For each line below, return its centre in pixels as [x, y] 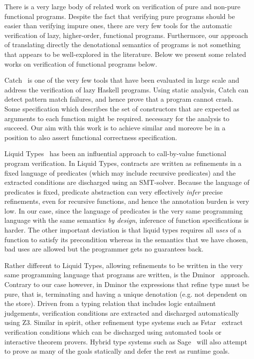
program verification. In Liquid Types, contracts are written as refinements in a [123, 163]
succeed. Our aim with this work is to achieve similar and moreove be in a [115, 128]
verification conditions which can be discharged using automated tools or [113, 332]
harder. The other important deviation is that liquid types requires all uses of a [123, 230]
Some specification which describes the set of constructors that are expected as [122, 108]
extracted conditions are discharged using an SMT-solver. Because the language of [127, 182]
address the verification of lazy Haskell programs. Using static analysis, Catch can [127, 89]
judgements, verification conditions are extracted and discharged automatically [122, 313]
